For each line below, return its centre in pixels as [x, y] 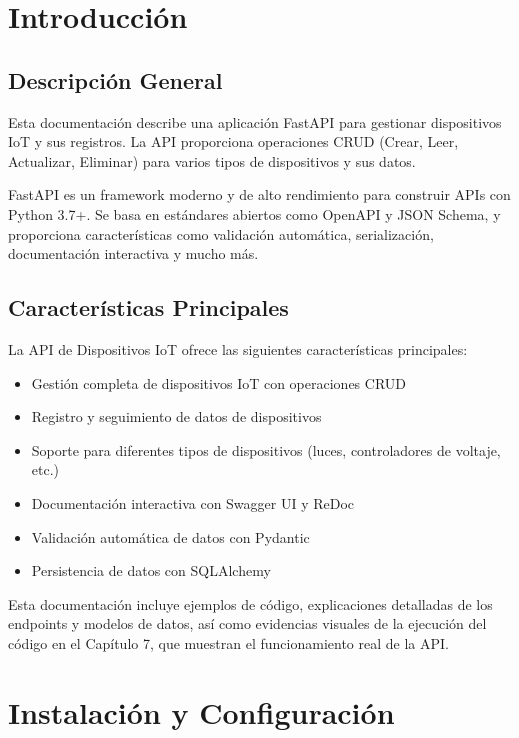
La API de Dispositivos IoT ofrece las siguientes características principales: [238, 348]
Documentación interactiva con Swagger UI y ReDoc [193, 502]
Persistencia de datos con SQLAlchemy [151, 570]
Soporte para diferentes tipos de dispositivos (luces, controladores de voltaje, [266, 449]
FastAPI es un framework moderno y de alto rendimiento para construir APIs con [259, 194]
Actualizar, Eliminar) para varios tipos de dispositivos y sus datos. [212, 160]
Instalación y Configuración [201, 711]
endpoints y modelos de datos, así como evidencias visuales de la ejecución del [247, 623]
